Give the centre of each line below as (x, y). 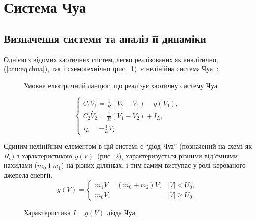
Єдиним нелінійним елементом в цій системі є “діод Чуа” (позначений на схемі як (128, 146)
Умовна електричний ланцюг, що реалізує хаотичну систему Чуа (120, 85)
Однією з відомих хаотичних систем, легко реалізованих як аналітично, (111, 59)
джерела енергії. (28, 174)
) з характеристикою (42, 155)
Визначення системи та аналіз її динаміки (105, 38)
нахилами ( (21, 165)
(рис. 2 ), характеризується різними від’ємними (168, 155)
